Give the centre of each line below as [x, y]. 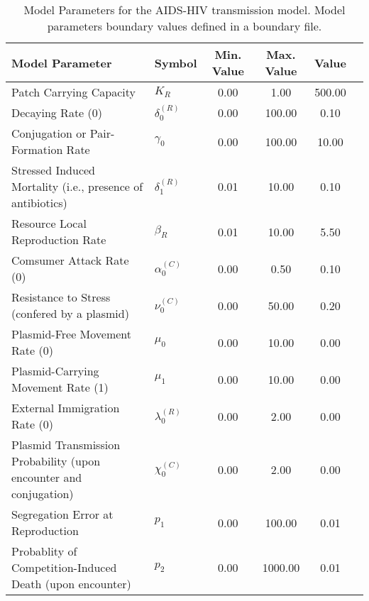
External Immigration [66, 408]
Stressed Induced [54, 170]
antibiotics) [39, 203]
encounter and [47, 477]
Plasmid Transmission [66, 445]
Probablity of [44, 551]
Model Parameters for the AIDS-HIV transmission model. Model [184, 10]
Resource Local [49, 223]
